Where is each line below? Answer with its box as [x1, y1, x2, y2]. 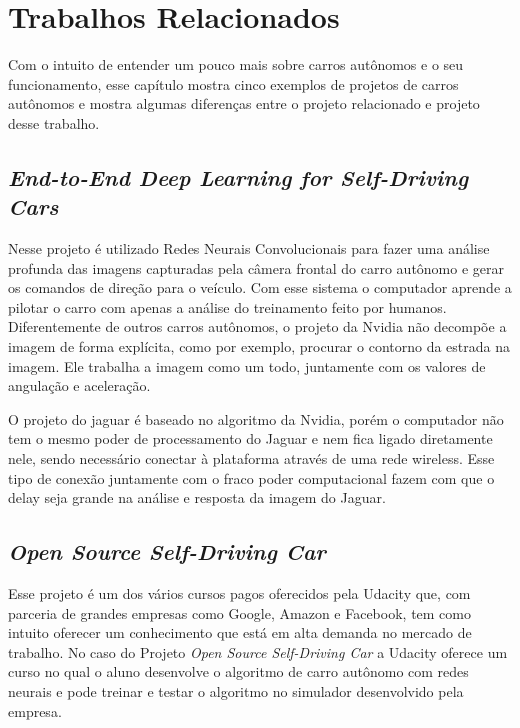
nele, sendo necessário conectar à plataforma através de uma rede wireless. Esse [8, 448, 495, 469]
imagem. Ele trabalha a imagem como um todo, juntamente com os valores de [8, 355, 486, 376]
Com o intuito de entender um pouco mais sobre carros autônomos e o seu [8, 54, 464, 75]
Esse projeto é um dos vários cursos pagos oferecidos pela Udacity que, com [8, 583, 471, 604]
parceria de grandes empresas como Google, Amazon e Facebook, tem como [8, 602, 471, 623]
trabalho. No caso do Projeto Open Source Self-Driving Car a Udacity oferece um [8, 641, 508, 662]
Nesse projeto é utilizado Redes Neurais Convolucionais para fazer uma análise [8, 238, 490, 259]
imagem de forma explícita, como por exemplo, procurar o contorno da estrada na [8, 336, 511, 357]
